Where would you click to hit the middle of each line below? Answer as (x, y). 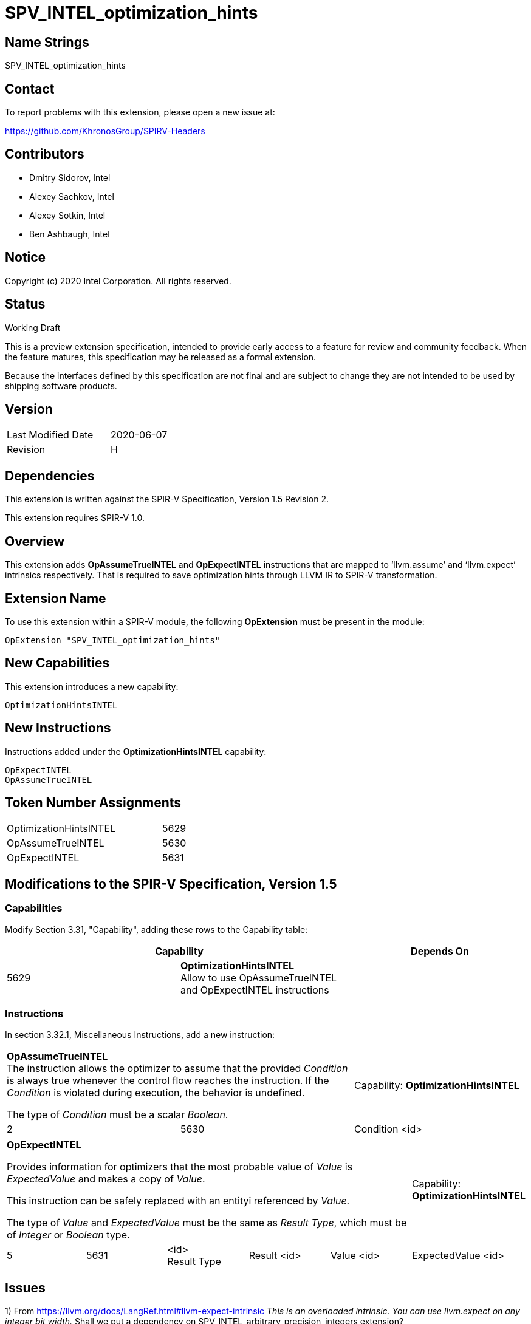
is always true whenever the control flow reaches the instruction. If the (168, 1081)
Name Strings (47, 42)
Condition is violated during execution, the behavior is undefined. (156, 1093)
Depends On (440, 951)
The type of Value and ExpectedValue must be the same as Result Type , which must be (207, 1223)
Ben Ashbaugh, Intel (70, 234)
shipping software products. (61, 386)
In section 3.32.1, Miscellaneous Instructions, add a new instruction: (140, 1035)
